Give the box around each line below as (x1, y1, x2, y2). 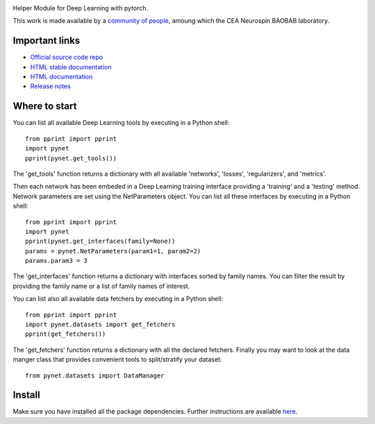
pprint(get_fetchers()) (25, 330, 106, 338)
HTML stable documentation (30, 62, 112, 71)
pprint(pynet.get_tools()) (25, 154, 117, 162)
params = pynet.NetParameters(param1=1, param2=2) (25, 247, 201, 255)
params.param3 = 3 (25, 257, 88, 265)
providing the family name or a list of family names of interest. (12, 282, 190, 290)
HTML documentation (30, 73, 93, 81)
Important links (12, 35, 81, 46)
